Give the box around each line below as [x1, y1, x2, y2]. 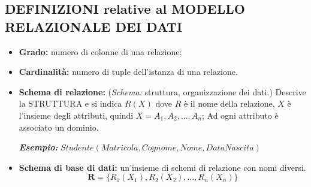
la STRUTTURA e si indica [19, 97, 122, 110]
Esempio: [19, 141, 58, 153]
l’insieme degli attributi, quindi [19, 108, 134, 121]
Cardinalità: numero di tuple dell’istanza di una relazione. [19, 65, 238, 78]
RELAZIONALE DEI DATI [5, 17, 183, 35]
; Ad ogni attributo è [202, 108, 279, 121]
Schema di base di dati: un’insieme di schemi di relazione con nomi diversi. [19, 161, 306, 173]
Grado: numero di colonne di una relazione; [19, 45, 182, 58]
